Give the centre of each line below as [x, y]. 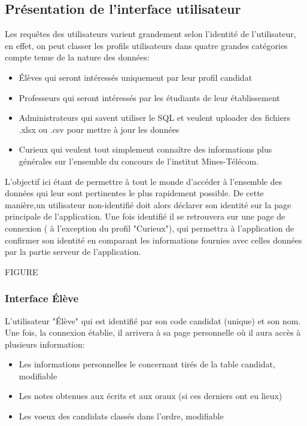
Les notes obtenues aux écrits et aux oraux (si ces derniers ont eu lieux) [151, 396]
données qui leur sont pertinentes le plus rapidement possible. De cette [134, 193]
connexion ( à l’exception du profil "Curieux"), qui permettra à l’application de [150, 228]
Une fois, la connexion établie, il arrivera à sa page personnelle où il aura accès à [153, 332]
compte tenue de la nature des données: [77, 57]
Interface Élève [42, 298]
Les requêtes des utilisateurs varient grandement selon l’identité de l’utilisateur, [151, 34]
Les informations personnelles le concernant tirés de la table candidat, [147, 364]
